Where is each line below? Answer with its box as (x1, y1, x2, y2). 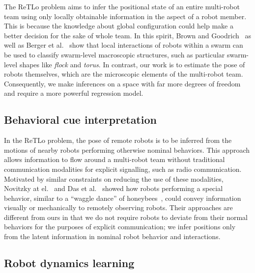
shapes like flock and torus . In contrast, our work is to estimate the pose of (19, 59, 245, 69)
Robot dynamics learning (4, 255, 135, 271)
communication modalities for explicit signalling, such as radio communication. (4, 164, 242, 174)
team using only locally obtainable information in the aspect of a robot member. (4, 11, 247, 21)
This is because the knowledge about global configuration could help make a (4, 21, 233, 31)
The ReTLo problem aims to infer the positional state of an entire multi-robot (4, 1, 240, 11)
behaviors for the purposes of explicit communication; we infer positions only (4, 221, 236, 232)
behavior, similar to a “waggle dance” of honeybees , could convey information (4, 192, 241, 203)
